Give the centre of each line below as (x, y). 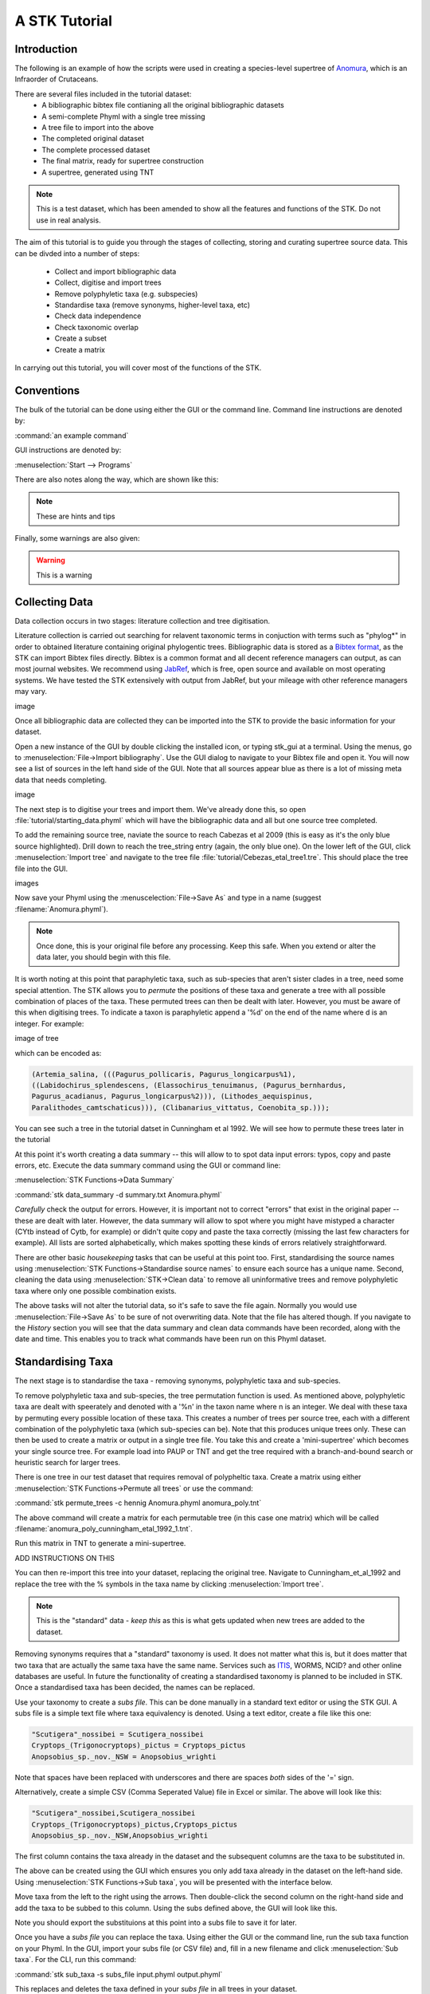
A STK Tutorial (64, 21)
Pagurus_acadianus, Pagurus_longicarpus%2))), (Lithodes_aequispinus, (172, 1096)
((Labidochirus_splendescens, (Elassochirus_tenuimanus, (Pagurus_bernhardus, (189, 1086)
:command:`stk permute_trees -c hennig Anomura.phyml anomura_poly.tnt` (138, 1503)
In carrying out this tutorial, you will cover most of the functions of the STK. (138, 368)
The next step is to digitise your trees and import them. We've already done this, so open (160, 809)
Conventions (47, 390)
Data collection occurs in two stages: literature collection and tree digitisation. (143, 621)
